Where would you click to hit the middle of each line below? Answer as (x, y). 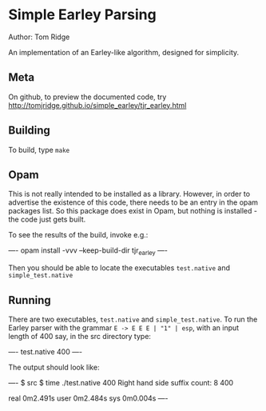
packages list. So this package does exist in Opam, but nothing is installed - (133, 211)
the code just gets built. (47, 219)
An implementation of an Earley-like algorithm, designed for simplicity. (124, 52)
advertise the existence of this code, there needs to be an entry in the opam (133, 202)
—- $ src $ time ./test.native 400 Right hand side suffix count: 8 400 (121, 382)
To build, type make (39, 150)
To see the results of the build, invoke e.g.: (78, 235)
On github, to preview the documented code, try (87, 97)
